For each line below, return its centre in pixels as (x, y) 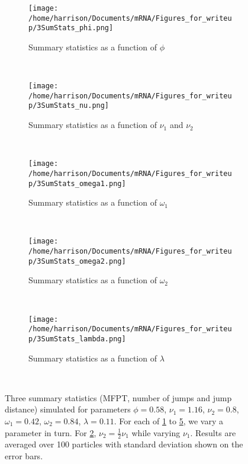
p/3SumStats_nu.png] (69, 106)
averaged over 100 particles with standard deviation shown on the (124, 444)
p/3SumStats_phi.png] (71, 28)
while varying (156, 432)
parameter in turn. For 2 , (51, 432)
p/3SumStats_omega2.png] (77, 261)
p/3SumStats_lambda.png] (77, 339)
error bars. (24, 455)
